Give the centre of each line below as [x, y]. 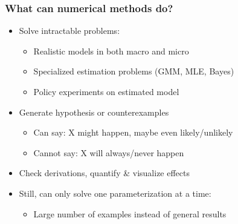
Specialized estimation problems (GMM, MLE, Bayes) [134, 71]
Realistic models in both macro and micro [111, 51]
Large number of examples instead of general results [130, 213]
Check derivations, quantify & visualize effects [104, 173]
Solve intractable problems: [69, 31]
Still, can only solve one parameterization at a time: [115, 193]
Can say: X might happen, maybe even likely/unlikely [133, 132]
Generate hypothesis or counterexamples [94, 112]
